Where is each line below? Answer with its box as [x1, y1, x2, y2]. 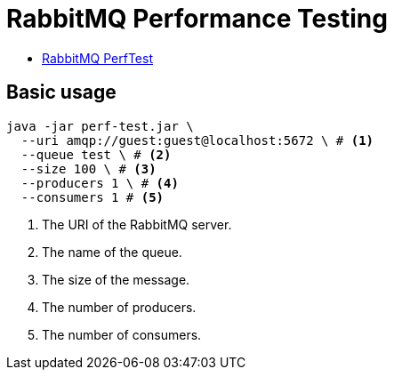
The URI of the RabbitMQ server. [42, 216, 232, 232]
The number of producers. [42, 299, 197, 315]
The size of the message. [42, 271, 190, 287]
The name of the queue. [42, 244, 182, 260]
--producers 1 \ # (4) [20, 175, 179, 190]
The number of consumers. [42, 326, 202, 342]
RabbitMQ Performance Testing [6, 4, 388, 34]
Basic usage [6, 81, 117, 104]
